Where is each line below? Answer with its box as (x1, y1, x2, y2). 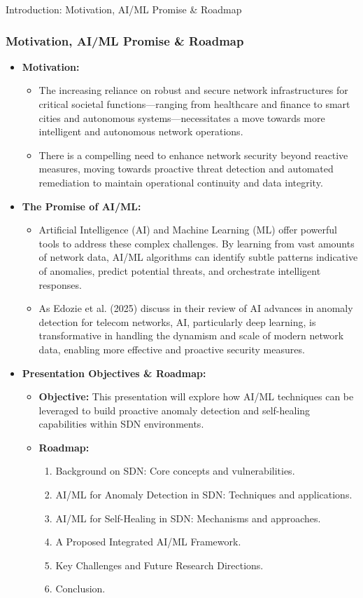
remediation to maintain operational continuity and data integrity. (38, 175, 323, 189)
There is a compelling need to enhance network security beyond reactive (38, 147, 348, 162)
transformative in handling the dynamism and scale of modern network (38, 328, 344, 343)
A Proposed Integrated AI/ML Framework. (55, 534, 241, 549)
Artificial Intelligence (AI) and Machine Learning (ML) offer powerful (38, 222, 337, 237)
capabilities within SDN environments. (38, 416, 204, 431)
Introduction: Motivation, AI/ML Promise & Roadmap (6, 2, 242, 16)
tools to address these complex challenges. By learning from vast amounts (38, 236, 355, 250)
